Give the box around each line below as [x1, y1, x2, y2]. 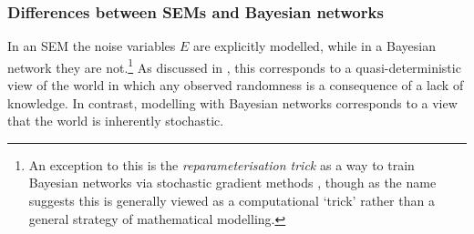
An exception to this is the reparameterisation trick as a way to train [28, 155, 415, 174]
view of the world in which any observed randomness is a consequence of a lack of [7, 76, 464, 95]
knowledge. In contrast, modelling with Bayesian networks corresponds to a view [7, 93, 458, 112]
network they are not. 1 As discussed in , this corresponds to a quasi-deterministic [7, 55, 461, 76]
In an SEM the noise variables [7, 36, 176, 56]
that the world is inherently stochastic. [7, 111, 224, 130]
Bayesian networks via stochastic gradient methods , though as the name [28, 173, 437, 192]
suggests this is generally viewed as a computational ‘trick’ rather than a [28, 191, 435, 210]
